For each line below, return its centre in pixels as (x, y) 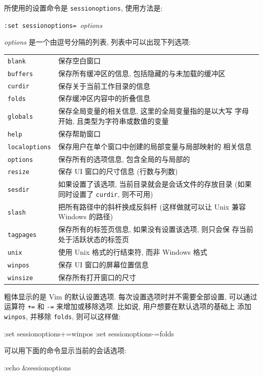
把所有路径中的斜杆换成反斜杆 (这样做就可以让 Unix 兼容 (152, 206)
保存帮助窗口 (79, 133)
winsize (20, 278)
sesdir (18, 190)
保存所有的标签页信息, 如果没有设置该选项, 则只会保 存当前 (156, 229)
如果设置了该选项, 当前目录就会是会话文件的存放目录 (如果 (155, 184)
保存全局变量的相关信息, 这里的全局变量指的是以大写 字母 (154, 111)
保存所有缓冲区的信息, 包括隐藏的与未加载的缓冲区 (142, 73)
